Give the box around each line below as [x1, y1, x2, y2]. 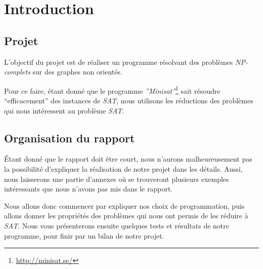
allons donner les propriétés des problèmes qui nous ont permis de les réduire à [4, 210, 248, 221]
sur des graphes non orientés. [32, 66, 122, 77]
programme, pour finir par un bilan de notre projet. [4, 230, 164, 241]
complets [4, 66, 30, 77]
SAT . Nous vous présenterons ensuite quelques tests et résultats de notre [4, 220, 229, 230]
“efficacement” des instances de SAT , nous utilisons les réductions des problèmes [4, 95, 253, 106]
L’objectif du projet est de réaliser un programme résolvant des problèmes [4, 56, 233, 67]
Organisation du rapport [4, 130, 135, 145]
